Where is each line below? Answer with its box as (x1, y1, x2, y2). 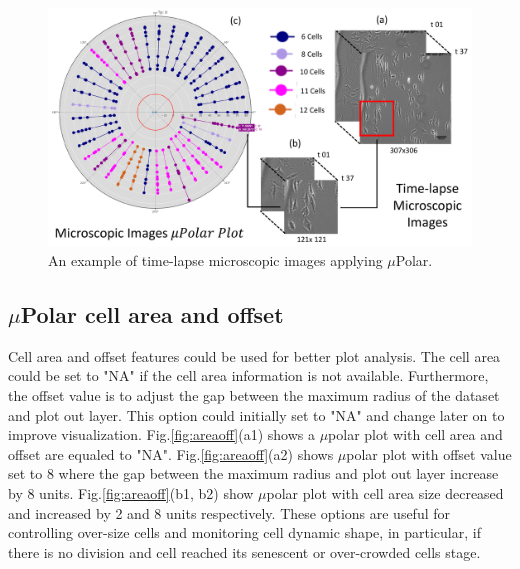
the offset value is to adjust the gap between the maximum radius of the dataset (8, 385, 500, 406)
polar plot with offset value (346, 443, 512, 464)
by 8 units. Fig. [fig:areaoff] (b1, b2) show (8, 483, 254, 504)
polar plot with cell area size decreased (266, 483, 504, 504)
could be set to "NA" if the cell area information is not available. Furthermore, (8, 365, 489, 386)
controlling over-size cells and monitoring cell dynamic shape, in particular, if (8, 522, 481, 543)
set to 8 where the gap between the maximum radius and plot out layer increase (8, 463, 499, 484)
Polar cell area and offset (20, 299, 284, 330)
